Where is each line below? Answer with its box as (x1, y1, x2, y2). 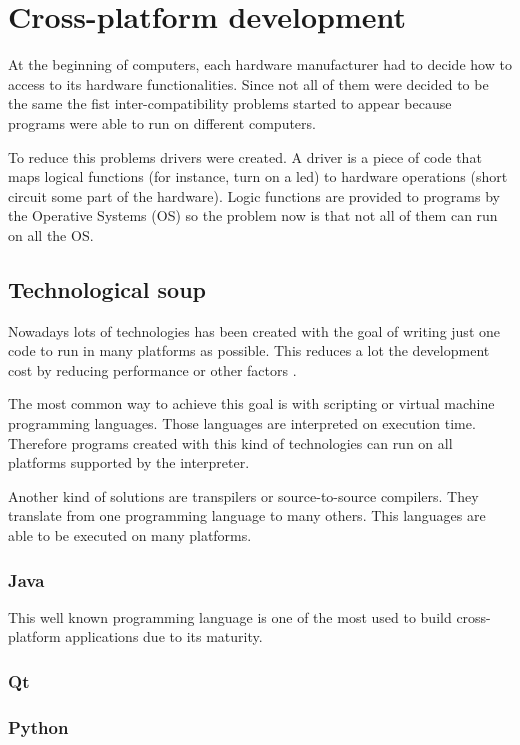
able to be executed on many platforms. (8, 525, 252, 546)
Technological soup (8, 273, 207, 304)
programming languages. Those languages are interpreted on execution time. (8, 413, 476, 434)
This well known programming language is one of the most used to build (8, 606, 452, 627)
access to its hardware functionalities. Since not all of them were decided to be (8, 73, 489, 94)
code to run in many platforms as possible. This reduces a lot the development (8, 340, 490, 361)
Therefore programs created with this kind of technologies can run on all (8, 432, 453, 453)
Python (8, 714, 69, 739)
